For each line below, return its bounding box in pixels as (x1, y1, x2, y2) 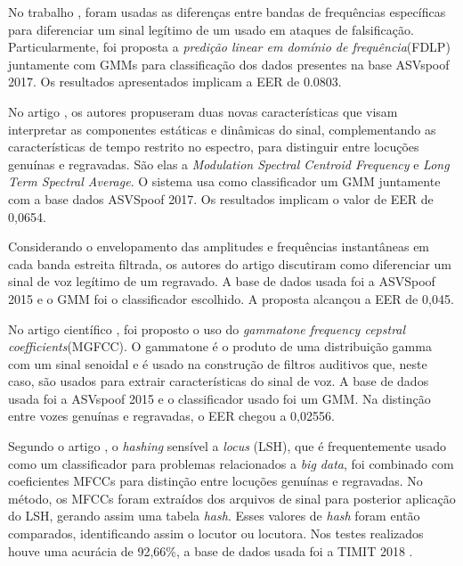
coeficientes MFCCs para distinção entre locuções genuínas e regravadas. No (8, 472, 423, 490)
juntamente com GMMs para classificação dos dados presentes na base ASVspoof (8, 54, 450, 73)
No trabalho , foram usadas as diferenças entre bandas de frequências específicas (8, 3, 446, 21)
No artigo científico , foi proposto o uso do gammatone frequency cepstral (8, 319, 406, 338)
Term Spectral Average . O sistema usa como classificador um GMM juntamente (8, 172, 441, 191)
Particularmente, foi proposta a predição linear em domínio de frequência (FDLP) (8, 37, 451, 56)
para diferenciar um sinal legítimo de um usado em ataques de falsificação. (8, 20, 414, 38)
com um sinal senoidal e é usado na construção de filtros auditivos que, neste (8, 354, 427, 373)
